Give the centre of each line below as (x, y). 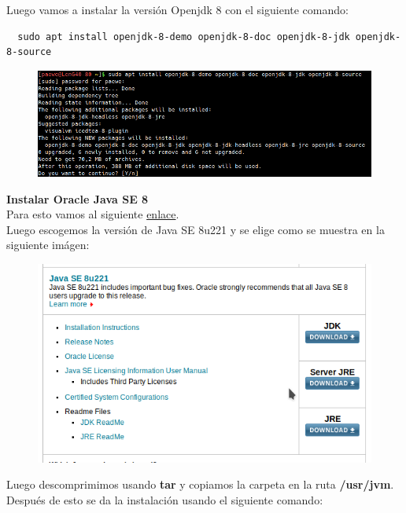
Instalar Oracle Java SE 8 (78, 198)
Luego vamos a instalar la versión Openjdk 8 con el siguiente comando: (177, 9)
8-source (29, 52)
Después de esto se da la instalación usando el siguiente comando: (165, 499)
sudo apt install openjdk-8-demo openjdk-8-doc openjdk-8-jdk (184, 37)
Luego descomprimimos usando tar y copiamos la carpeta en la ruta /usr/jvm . (200, 484)
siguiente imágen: (48, 245)
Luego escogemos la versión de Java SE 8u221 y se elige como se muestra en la (196, 229)
